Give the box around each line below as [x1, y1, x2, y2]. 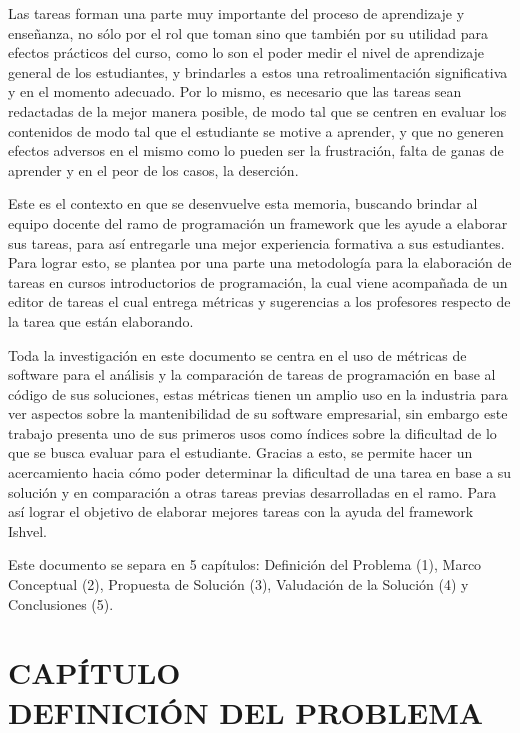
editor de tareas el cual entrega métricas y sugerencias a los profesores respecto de [8, 291, 511, 312]
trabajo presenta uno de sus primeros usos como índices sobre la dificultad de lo [8, 422, 497, 443]
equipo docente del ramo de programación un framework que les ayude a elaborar [8, 212, 508, 233]
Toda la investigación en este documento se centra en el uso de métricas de [8, 344, 467, 365]
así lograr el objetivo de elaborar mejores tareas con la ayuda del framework [8, 501, 474, 522]
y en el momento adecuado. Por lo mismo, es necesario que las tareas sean [8, 81, 462, 102]
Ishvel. [8, 520, 47, 541]
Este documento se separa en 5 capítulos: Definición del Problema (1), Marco [8, 554, 482, 575]
